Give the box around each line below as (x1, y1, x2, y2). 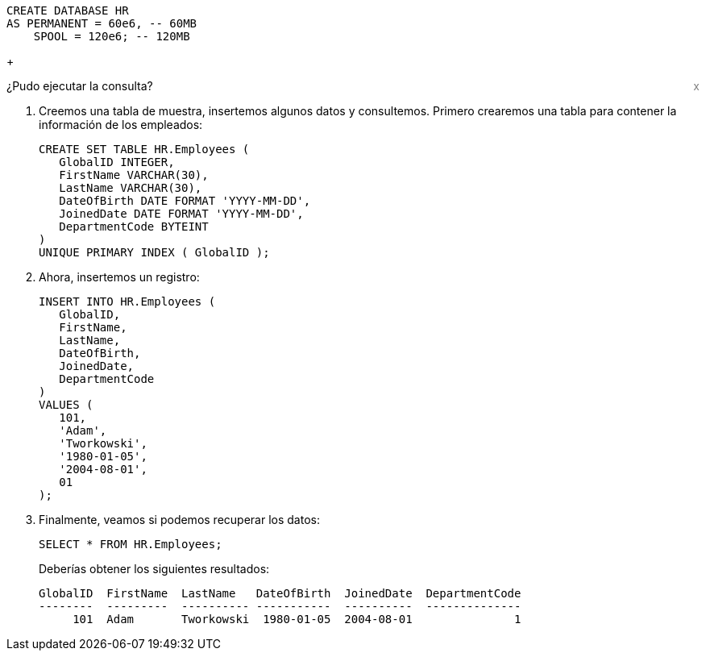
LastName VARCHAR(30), (59, 181, 202, 194)
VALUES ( (39, 398, 93, 411)
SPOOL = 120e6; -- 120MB (33, 30, 190, 43)
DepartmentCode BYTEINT (59, 220, 209, 233)
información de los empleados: (39, 118, 203, 131)
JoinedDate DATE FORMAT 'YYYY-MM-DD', (59, 207, 304, 220)
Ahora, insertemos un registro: (39, 270, 200, 284)
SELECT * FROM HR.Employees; (39, 538, 222, 551)
